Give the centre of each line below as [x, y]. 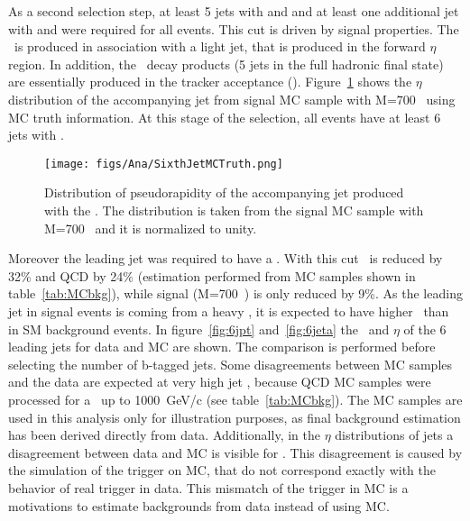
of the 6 [425, 329]
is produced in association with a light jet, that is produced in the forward [220, 46]
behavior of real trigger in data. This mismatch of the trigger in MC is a [208, 487]
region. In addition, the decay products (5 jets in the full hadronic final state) [226, 64]
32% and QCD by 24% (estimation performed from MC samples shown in [212, 275]
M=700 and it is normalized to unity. [151, 228]
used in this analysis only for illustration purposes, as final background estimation [235, 417]
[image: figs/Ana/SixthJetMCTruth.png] [164, 164]
